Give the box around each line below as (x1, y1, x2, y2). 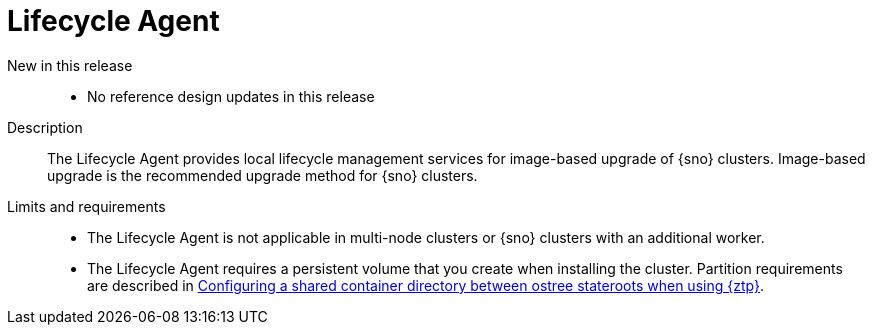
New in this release (7, 56, 133, 74)
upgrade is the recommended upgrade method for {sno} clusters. (47, 166, 478, 184)
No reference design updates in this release (87, 87, 375, 105)
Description (7, 118, 83, 136)
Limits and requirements (7, 197, 166, 215)
